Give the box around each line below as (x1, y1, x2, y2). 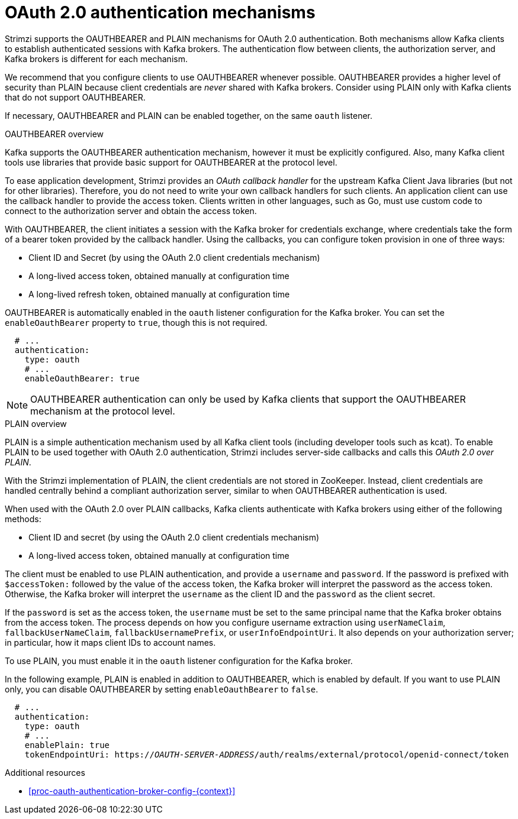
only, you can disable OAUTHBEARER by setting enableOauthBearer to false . (5, 684, 318, 694)
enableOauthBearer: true (24, 373, 140, 383)
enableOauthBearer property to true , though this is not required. (5, 317, 268, 328)
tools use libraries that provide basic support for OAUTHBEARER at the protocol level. (5, 157, 337, 167)
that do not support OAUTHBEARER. (5, 92, 146, 102)
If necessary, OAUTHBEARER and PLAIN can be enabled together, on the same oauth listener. (5, 110, 372, 121)
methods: (5, 513, 41, 524)
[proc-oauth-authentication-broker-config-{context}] (28, 785, 236, 796)
